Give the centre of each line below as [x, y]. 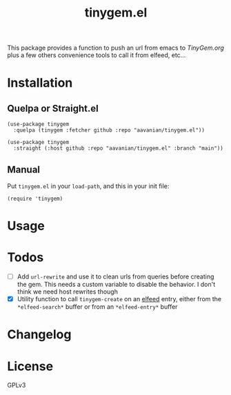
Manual [23, 169]
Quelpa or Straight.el [53, 108]
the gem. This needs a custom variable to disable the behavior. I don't [116, 285]
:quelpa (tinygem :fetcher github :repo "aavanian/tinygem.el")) [109, 130]
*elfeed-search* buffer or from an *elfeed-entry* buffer [97, 307]
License [30, 366]
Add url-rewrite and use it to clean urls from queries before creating [115, 276]
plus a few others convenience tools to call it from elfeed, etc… [97, 55]
